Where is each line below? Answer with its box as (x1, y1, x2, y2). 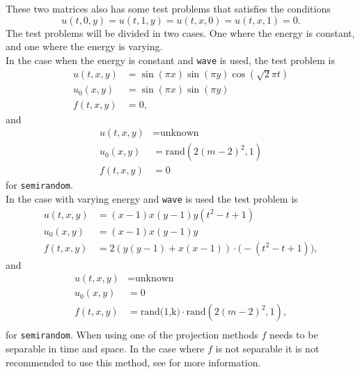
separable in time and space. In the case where (6, 341, 205, 355)
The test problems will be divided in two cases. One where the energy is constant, (6, 25, 355, 40)
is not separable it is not (215, 341, 320, 355)
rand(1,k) (140, 307, 180, 318)
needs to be (269, 327, 318, 342)
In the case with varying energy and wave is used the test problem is (6, 191, 298, 205)
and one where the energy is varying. (6, 39, 163, 54)
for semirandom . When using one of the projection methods (6, 327, 258, 342)
